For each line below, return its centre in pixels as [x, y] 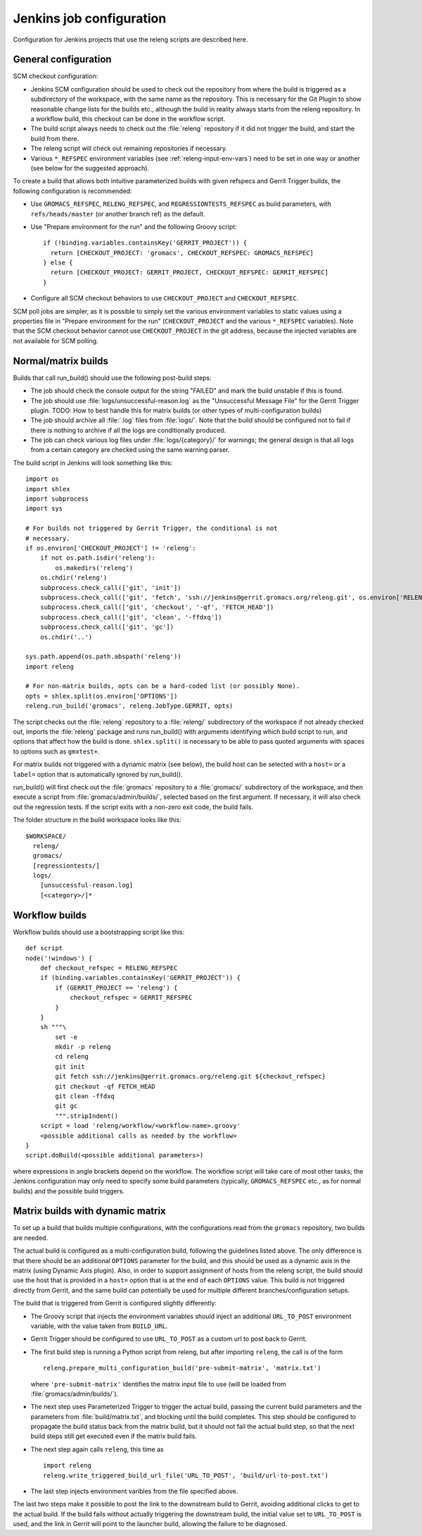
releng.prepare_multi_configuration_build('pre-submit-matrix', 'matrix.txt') [182, 1368]
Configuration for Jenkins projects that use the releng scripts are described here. [130, 39]
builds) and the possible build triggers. [69, 1191]
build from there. [55, 138]
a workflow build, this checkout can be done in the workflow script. [128, 119]
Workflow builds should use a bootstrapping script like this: [99, 932]
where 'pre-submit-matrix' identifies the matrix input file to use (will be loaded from [158, 1384]
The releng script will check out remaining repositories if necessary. [129, 149]
